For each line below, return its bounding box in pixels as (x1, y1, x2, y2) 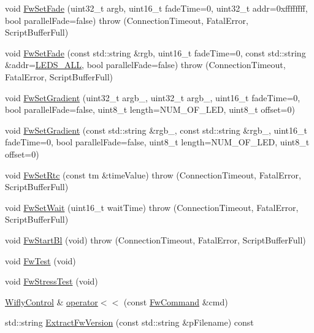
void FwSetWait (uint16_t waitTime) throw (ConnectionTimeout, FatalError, (5, 201, 299, 213)
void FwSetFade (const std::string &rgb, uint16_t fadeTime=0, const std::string (5, 46, 306, 59)
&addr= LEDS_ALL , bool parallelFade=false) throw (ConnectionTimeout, (5, 58, 286, 71)
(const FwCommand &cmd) (123, 295, 228, 308)
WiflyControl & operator (5, 295, 98, 308)
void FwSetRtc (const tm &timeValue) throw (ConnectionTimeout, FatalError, (5, 168, 301, 181)
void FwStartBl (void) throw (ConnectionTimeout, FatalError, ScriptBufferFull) (5, 233, 306, 246)
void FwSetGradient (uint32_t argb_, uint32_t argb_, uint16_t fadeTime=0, (5, 91, 301, 104)
